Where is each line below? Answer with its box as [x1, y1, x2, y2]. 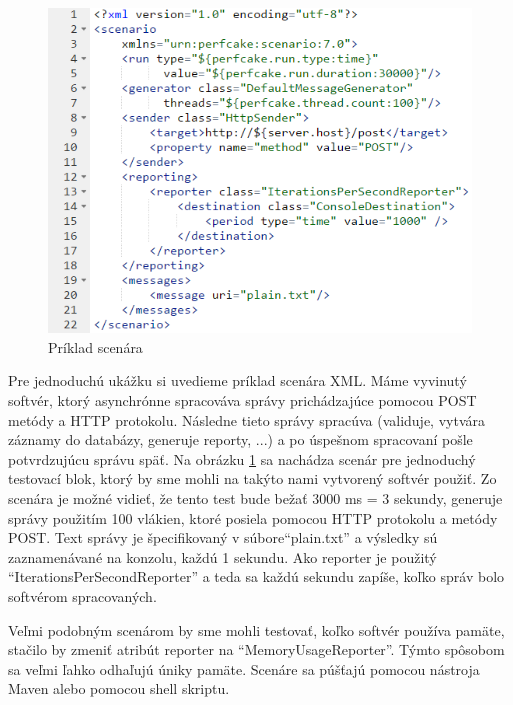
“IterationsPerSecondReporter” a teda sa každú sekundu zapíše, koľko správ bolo [8, 566, 505, 587]
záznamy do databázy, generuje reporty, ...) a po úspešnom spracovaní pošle [8, 429, 473, 450]
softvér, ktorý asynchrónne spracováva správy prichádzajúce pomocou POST [8, 389, 477, 410]
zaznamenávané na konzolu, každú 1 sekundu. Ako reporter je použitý [8, 546, 437, 567]
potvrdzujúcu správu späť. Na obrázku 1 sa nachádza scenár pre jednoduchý [8, 448, 476, 469]
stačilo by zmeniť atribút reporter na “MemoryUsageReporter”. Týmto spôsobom [8, 639, 505, 660]
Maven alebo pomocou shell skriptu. [8, 678, 230, 699]
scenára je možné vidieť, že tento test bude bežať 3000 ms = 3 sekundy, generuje [8, 487, 503, 508]
